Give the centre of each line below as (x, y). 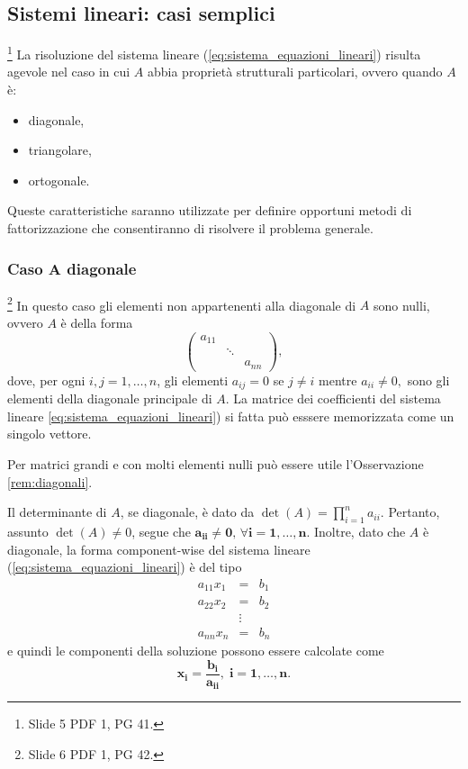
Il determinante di (57, 512)
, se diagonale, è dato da (187, 512)
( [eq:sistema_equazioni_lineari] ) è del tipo (125, 567)
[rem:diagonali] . (50, 481)
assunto (28, 531)
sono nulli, (401, 305)
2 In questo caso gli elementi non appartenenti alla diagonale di (182, 303)
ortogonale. (59, 180)
